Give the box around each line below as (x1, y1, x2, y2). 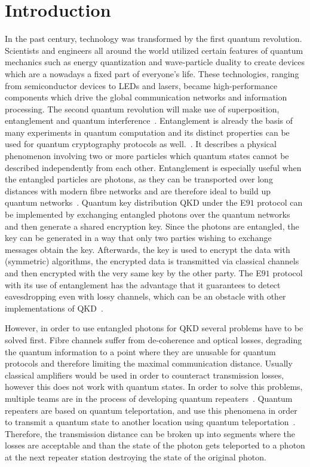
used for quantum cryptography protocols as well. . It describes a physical (5, 138, 277, 150)
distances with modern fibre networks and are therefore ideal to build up (5, 184, 271, 197)
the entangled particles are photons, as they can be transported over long (5, 173, 273, 185)
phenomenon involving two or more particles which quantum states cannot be (5, 149, 289, 162)
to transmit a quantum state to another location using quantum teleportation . (5, 416, 296, 428)
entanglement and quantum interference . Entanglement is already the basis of (5, 114, 293, 127)
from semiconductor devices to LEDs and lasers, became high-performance (5, 79, 278, 91)
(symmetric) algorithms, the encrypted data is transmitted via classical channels (5, 255, 299, 267)
